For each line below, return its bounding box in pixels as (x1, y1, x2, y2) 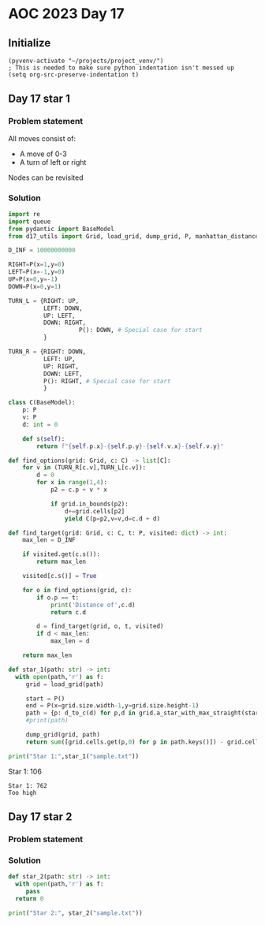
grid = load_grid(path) (25, 680, 104, 688)
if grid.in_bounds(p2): (50, 500, 129, 508)
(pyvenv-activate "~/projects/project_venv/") (8, 57, 164, 65)
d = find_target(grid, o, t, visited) (36, 622, 164, 631)
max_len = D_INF (22, 536, 77, 544)
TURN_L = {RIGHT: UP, (8, 297, 80, 304)
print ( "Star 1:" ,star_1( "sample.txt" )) (8, 752, 140, 760)
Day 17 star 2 (8, 810, 73, 824)
